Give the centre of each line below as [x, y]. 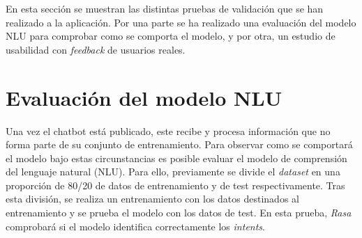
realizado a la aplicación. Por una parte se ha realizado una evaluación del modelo [181, 22]
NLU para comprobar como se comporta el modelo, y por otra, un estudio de [171, 36]
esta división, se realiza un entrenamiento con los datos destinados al [152, 199]
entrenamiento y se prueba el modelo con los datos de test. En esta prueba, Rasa [179, 213]
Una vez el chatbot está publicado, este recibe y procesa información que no [168, 130]
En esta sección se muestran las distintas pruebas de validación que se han [165, 8]
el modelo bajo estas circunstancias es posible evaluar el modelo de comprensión [176, 158]
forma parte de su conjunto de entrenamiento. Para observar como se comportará [179, 144]
